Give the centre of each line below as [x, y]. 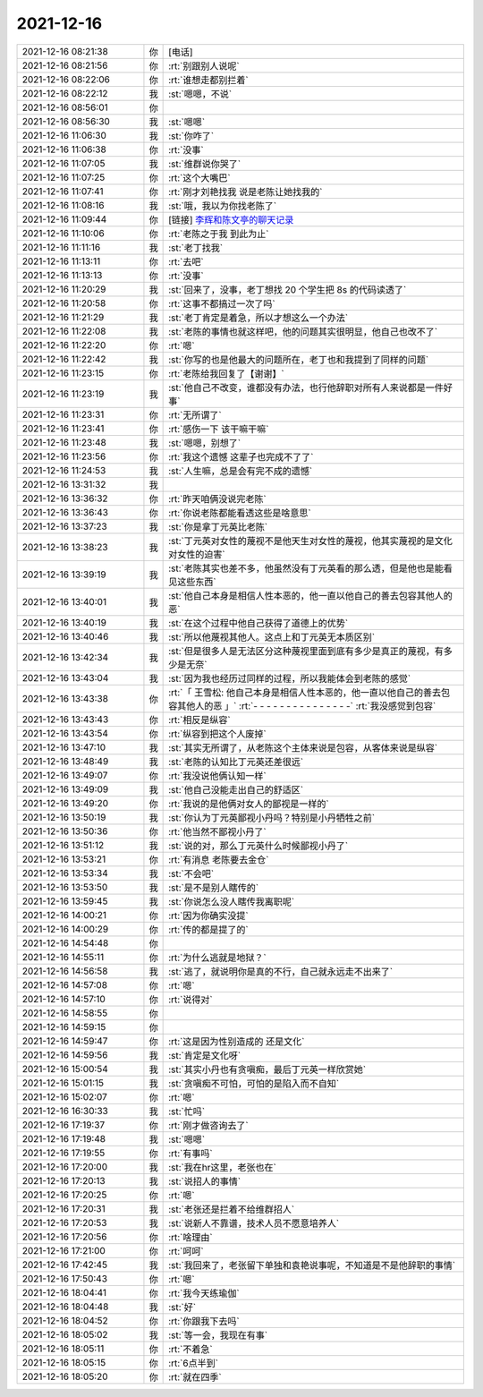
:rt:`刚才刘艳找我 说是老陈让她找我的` [246, 192]
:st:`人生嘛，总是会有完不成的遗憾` [241, 471]
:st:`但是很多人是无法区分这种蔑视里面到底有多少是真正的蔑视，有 [306, 651]
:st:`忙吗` [187, 1112]
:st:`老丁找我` [196, 248]
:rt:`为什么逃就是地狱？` [218, 958]
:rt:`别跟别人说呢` [204, 65]
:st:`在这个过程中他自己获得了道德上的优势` [258, 623]
